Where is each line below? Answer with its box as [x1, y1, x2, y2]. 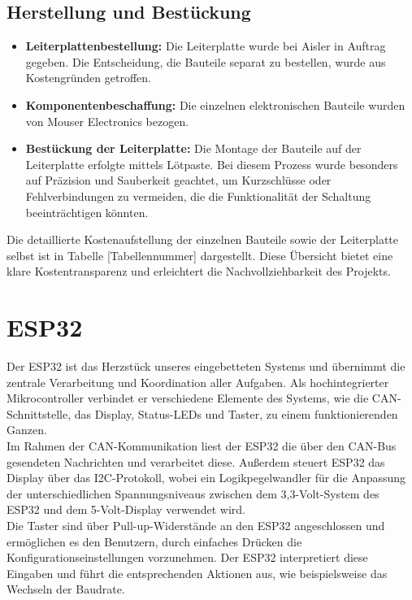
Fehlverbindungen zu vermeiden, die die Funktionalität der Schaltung [25, 187, 371, 204]
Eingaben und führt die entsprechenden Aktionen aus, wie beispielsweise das [7, 564, 388, 581]
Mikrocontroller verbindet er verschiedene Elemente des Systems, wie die [7, 389, 369, 407]
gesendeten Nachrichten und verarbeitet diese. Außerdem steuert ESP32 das [7, 453, 385, 470]
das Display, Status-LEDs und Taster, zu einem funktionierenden [74, 405, 398, 422]
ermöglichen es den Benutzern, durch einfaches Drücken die [7, 533, 302, 550]
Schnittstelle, [7, 405, 72, 422]
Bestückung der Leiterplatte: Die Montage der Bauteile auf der [25, 140, 362, 157]
